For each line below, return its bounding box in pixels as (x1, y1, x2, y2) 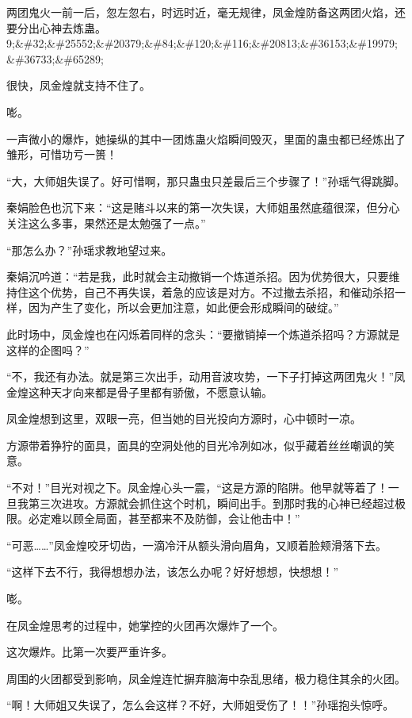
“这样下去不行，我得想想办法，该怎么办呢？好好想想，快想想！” (6, 563, 339, 580)
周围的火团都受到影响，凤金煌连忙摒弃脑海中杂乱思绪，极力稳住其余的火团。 (6, 670, 406, 686)
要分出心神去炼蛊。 (6, 19, 106, 36)
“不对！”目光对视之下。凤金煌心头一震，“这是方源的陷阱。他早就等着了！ (6, 479, 388, 496)
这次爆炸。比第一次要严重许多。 (6, 643, 173, 660)
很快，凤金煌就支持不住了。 (6, 77, 151, 94)
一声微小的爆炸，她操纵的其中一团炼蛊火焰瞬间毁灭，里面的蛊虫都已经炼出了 (6, 130, 406, 147)
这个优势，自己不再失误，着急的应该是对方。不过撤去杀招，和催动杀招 (28, 283, 395, 300)
